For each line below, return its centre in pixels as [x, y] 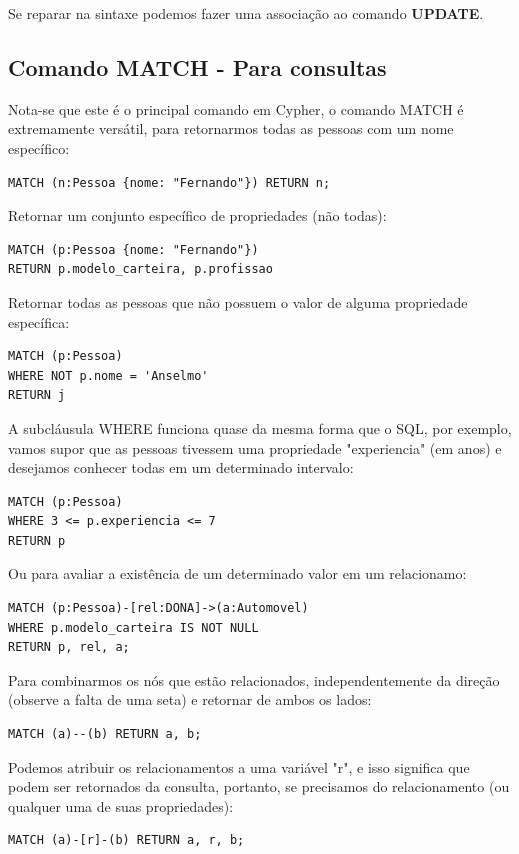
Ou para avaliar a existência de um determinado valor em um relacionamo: [237, 573]
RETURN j [37, 395]
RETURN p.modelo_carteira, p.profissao [140, 269]
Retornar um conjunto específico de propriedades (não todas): [197, 215]
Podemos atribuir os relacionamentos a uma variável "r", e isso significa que [239, 766]
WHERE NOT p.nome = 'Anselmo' [108, 375]
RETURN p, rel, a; [69, 647]
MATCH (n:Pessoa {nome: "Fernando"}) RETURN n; [169, 182]
